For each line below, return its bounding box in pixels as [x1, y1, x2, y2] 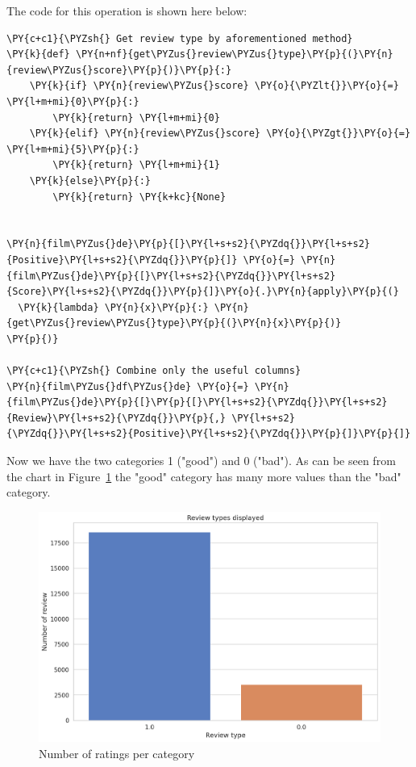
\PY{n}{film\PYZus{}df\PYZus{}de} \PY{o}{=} [6, 380, 249, 392]
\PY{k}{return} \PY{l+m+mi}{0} [52, 111, 220, 124]
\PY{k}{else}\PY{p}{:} [29, 174, 151, 187]
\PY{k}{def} [6, 48, 70, 61]
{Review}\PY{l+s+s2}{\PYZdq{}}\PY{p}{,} [6, 412, 227, 424]
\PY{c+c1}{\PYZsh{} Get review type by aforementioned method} [6, 32, 353, 44]
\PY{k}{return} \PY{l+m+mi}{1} [52, 159, 220, 171]
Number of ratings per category [39, 744, 195, 761]
